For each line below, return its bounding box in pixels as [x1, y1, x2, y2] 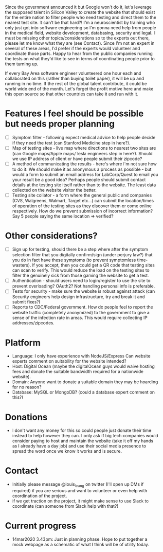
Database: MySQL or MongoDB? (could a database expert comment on [12, 389, 155, 395]
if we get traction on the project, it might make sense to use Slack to [12, 498, 149, 504]
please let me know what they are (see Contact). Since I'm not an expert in [5, 40, 155, 46]
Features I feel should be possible [5, 108, 144, 119]
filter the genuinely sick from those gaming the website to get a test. [12, 272, 149, 279]
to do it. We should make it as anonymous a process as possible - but [12, 166, 152, 172]
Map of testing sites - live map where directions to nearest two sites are [12, 145, 156, 151]
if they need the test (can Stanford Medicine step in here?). [12, 140, 130, 145]
